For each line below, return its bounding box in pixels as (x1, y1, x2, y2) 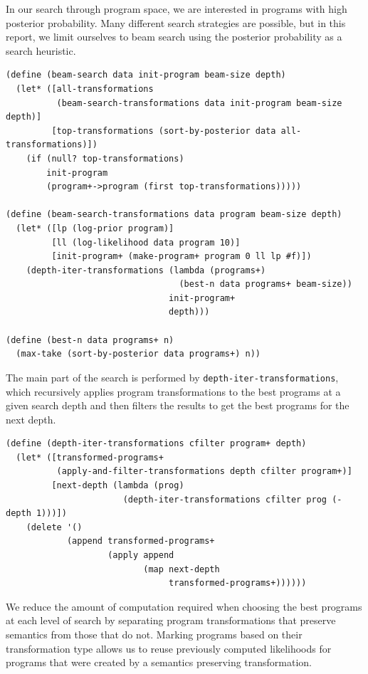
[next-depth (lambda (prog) (51, 480, 184, 491)
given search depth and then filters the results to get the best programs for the (6, 398, 349, 413)
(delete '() (26, 522, 83, 532)
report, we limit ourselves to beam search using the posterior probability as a (6, 29, 342, 44)
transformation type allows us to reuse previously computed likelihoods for (6, 641, 332, 655)
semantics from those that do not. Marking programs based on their (6, 627, 303, 641)
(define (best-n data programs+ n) (6, 335, 174, 345)
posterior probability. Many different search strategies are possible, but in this (6, 15, 346, 30)
